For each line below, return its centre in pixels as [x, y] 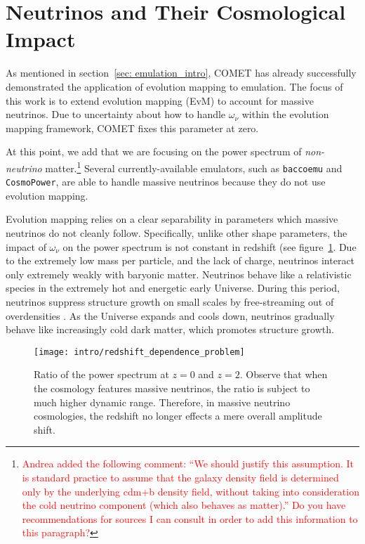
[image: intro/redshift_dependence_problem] [139, 352]
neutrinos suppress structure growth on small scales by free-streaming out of [170, 302]
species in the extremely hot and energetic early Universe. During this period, [173, 288]
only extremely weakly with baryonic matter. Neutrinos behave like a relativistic [179, 274]
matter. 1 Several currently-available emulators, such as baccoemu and [194, 167]
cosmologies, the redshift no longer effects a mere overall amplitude [178, 416]
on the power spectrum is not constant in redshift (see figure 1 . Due [210, 246]
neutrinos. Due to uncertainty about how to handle [116, 114]
